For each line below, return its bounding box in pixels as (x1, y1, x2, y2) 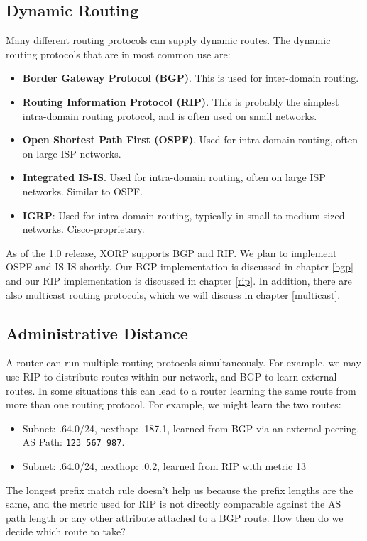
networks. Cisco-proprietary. (22, 222, 145, 236)
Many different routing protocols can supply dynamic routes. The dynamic (6, 33, 331, 48)
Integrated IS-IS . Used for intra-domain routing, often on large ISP (22, 170, 326, 185)
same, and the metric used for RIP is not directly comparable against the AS (6, 496, 341, 511)
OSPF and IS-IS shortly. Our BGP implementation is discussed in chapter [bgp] (6, 259, 354, 274)
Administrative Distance (6, 322, 188, 344)
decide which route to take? (6, 524, 126, 539)
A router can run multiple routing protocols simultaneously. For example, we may (6, 355, 361, 370)
